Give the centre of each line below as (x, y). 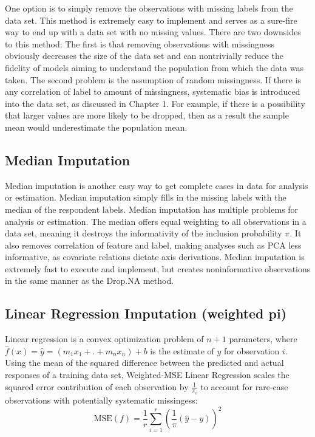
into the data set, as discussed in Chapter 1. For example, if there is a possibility (155, 103)
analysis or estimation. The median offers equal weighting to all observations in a (156, 221)
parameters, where (263, 339)
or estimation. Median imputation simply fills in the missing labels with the (146, 197)
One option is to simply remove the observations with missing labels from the (149, 8)
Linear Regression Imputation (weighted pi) (146, 313)
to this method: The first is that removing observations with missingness (140, 43)
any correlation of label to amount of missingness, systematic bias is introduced (153, 91)
